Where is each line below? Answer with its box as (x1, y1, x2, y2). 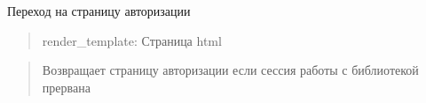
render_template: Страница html (42, 31, 222, 49)
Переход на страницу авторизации (7, 2, 191, 19)
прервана (42, 77, 91, 96)
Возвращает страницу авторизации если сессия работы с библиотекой (42, 61, 419, 79)
